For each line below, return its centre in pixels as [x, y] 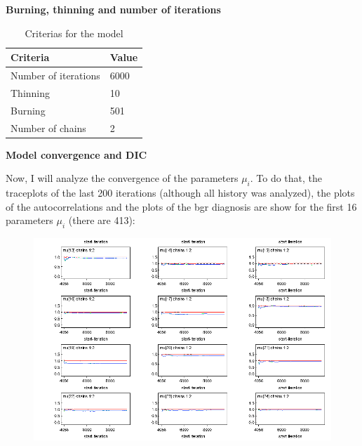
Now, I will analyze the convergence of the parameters [122, 178]
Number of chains [48, 127]
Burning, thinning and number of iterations [113, 9]
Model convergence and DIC [76, 154]
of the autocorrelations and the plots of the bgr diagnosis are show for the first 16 [181, 206]
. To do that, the [286, 178]
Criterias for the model [74, 33]
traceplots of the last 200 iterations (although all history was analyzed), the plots [180, 193]
